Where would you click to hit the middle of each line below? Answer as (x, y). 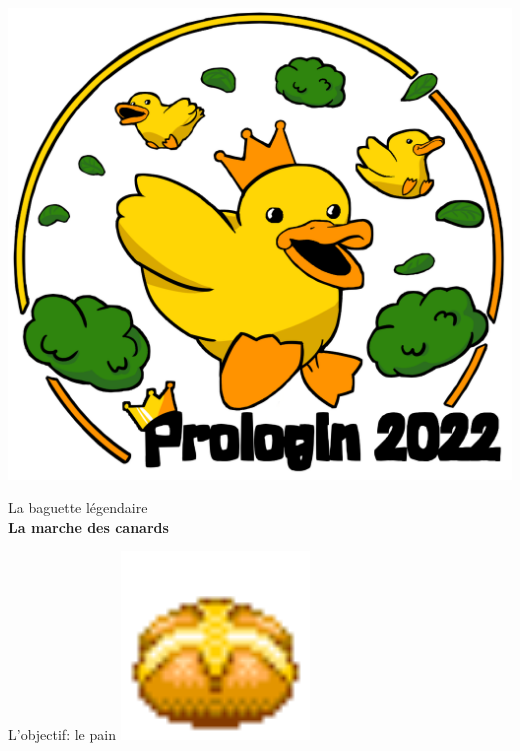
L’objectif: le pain (62, 734)
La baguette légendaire (78, 507)
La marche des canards (88, 526)
